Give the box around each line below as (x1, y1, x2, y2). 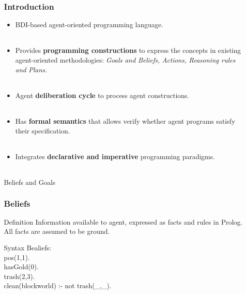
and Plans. (15, 64, 47, 74)
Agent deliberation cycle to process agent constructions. (15, 90, 189, 100)
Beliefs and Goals (4, 177, 56, 187)
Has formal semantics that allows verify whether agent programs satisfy (15, 115, 235, 126)
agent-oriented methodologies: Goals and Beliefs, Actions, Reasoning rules (15, 55, 235, 65)
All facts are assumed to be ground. (4, 226, 110, 236)
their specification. (15, 125, 70, 135)
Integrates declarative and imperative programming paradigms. (15, 151, 215, 161)
